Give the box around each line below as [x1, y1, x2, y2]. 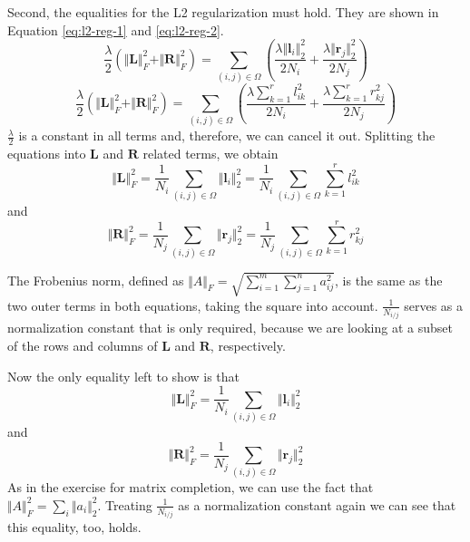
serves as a [404, 295, 464, 315]
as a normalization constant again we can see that [178, 495, 456, 514]
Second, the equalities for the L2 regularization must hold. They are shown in [7, 3, 439, 21]
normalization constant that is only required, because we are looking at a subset [7, 318, 453, 337]
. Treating [97, 495, 152, 514]
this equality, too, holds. [7, 518, 142, 537]
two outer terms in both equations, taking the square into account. [7, 295, 378, 315]
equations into [7, 144, 86, 163]
